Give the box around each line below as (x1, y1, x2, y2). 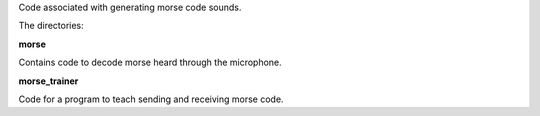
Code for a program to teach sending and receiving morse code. (18, 93, 284, 105)
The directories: (18, 20, 84, 32)
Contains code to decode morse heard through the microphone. (18, 56, 282, 69)
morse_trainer (18, 75, 79, 87)
